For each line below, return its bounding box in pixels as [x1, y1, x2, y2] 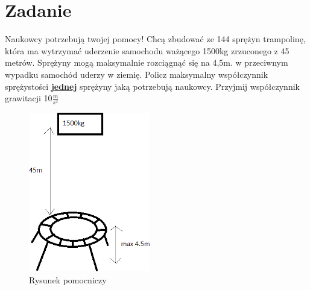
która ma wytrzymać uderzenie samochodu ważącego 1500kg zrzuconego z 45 [5, 44, 289, 57]
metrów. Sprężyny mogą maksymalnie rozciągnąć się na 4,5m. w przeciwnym [5, 56, 288, 69]
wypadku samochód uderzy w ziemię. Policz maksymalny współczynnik [5, 68, 268, 80]
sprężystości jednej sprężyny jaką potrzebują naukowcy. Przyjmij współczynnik [5, 80, 300, 92]
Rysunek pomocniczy [29, 273, 107, 286]
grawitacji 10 [5, 92, 52, 104]
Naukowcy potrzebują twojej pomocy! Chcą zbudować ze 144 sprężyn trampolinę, [5, 33, 306, 45]
